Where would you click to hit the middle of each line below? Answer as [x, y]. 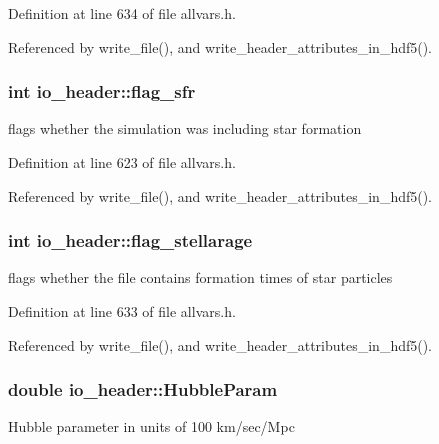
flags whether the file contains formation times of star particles [200, 277]
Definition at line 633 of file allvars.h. [122, 311]
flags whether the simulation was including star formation [185, 128]
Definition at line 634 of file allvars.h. [122, 13]
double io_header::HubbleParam [143, 389]
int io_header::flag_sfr [102, 91]
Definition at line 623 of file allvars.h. [122, 162]
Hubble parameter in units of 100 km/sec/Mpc [151, 426]
